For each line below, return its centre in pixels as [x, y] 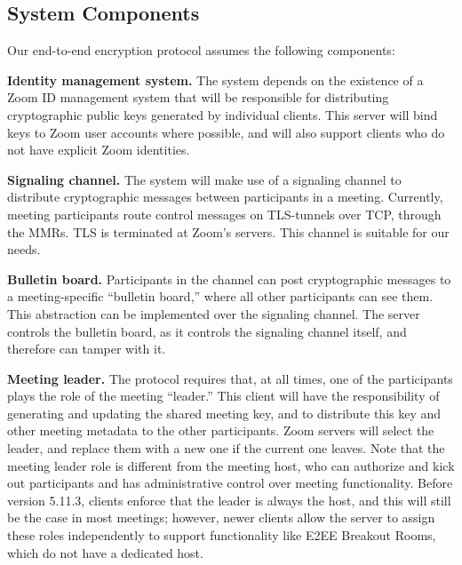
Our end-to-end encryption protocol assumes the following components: [201, 50]
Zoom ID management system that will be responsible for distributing [198, 97]
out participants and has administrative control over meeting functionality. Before [230, 483]
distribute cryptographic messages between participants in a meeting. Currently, [225, 197]
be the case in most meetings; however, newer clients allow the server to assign [221, 517]
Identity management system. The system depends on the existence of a [215, 80]
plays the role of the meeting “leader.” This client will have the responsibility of [223, 396]
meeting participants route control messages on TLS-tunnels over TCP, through [224, 214]
